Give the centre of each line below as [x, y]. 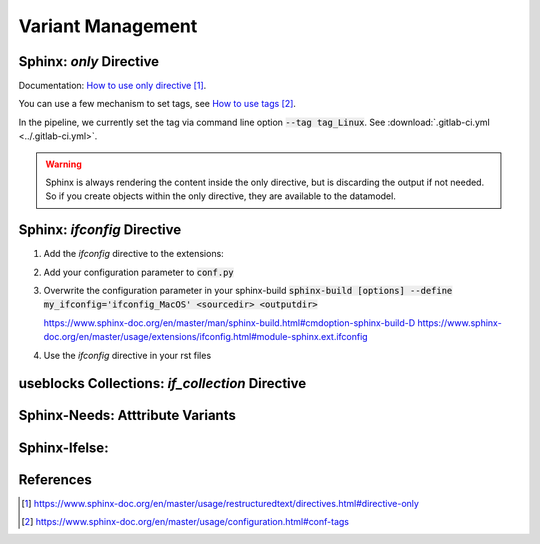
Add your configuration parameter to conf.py [138, 272]
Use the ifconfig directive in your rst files [127, 355]
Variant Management [108, 26]
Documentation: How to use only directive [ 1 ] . [112, 86]
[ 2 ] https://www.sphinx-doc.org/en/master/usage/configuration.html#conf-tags [185, 521]
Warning [63, 164]
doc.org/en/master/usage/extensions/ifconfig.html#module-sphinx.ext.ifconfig [206, 337]
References [55, 479]
